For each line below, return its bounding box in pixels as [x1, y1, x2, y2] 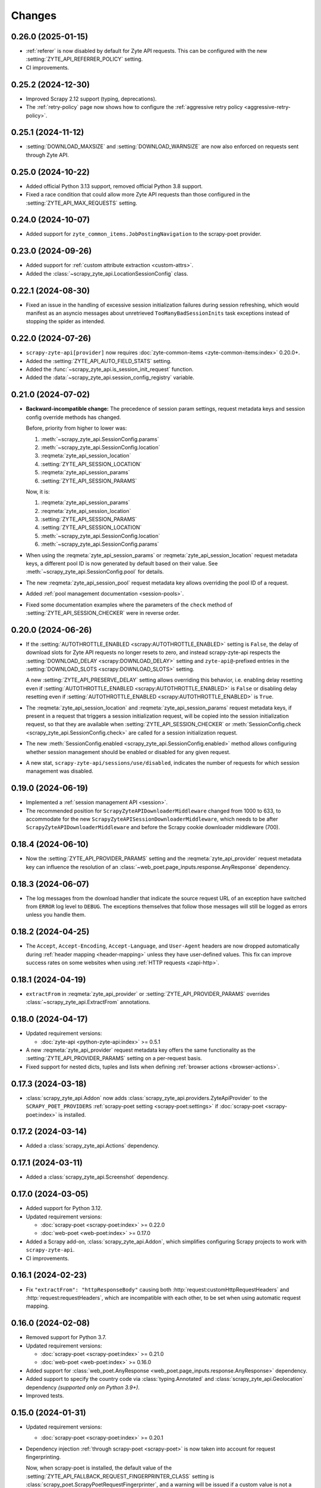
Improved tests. [26, 1392, 64, 1399]
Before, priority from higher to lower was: [26, 424, 127, 432]
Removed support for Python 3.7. [26, 1334, 107, 1341]
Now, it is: [26, 488, 50, 495]
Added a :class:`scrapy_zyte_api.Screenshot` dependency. [26, 1173, 169, 1181]
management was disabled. [26, 768, 93, 775]
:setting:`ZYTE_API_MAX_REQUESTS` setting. [26, 199, 138, 207]
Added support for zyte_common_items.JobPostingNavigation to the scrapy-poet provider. [26, 230, 262, 237]
